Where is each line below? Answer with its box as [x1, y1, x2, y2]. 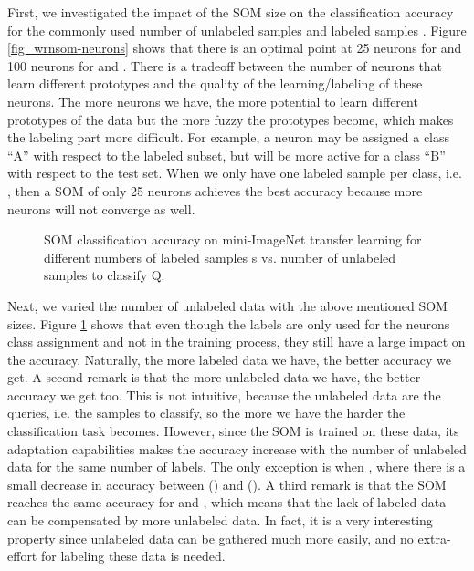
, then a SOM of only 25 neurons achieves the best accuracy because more [7, 181, 423, 200]
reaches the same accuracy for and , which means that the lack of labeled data [7, 493, 447, 512]
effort [7, 546, 37, 566]
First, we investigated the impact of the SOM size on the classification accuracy [7, 3, 454, 21]
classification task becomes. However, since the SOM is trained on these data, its [7, 421, 459, 441]
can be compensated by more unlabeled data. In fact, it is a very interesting [7, 511, 433, 530]
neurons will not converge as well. [7, 199, 195, 218]
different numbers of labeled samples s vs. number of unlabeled [44, 247, 396, 266]
